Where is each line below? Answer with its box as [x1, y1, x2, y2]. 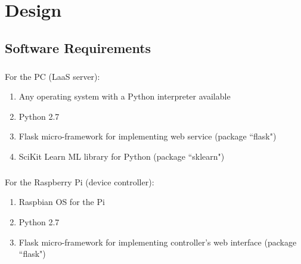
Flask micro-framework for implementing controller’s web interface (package [18, 235, 297, 248]
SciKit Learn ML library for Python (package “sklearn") [18, 150, 225, 162]
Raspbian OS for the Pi [18, 195, 105, 208]
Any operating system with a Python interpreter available [18, 90, 231, 103]
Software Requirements [5, 38, 151, 57]
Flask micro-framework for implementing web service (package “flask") [18, 130, 277, 142]
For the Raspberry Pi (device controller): [5, 175, 154, 188]
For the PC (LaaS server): [5, 70, 100, 82]
